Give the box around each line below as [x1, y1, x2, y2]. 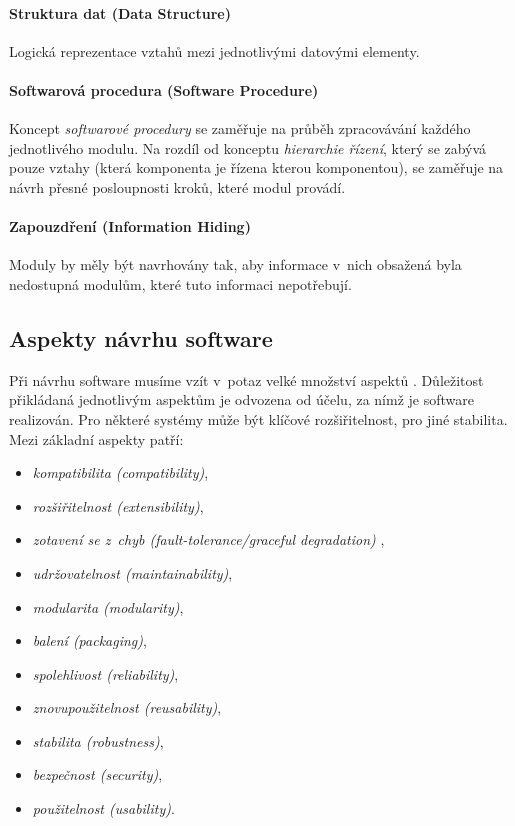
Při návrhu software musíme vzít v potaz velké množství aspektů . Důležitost [9, 369, 484, 390]
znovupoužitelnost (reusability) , [32, 697, 222, 718]
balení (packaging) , [32, 630, 147, 651]
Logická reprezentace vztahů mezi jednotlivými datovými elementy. [9, 40, 420, 61]
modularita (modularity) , [32, 596, 184, 617]
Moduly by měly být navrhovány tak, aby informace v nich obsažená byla [9, 254, 462, 275]
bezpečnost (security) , [32, 764, 163, 785]
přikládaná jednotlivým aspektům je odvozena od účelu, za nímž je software [9, 389, 474, 410]
